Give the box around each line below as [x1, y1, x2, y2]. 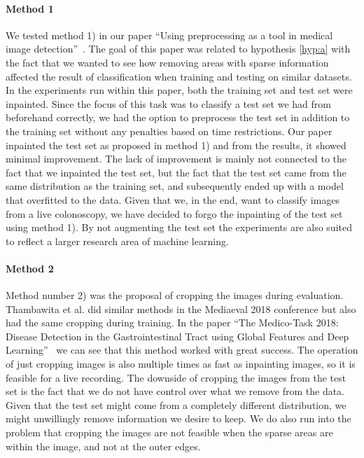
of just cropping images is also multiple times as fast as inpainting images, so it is [6, 356, 356, 371]
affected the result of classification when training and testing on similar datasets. [6, 69, 352, 83]
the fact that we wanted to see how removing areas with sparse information [6, 55, 329, 69]
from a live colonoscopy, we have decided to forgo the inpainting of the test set [6, 206, 343, 221]
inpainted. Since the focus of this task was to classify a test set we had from [6, 96, 331, 111]
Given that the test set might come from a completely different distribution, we [6, 397, 346, 412]
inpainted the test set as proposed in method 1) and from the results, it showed [6, 137, 346, 152]
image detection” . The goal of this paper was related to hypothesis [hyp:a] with [6, 41, 351, 56]
